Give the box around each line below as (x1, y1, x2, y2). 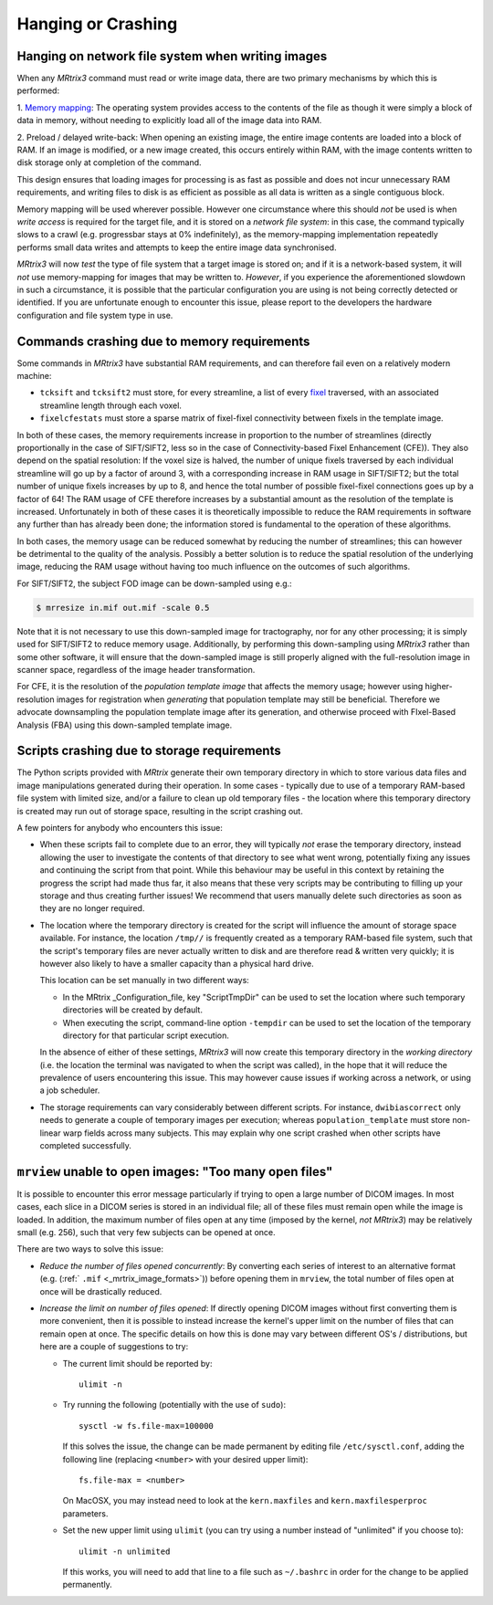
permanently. (62, 1579, 113, 1590)
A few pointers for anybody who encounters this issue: (16, 823, 224, 834)
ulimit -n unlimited (79, 1546, 171, 1557)
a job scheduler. (39, 1085, 100, 1096)
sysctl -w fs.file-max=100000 (79, 1421, 215, 1431)
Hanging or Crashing (16, 14, 178, 34)
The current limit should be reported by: (62, 1358, 214, 1369)
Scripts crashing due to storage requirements (16, 743, 282, 759)
